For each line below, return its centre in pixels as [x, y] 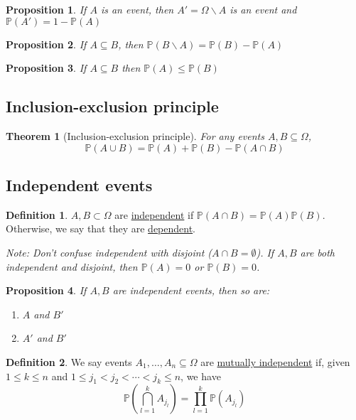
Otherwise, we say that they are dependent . [101, 228]
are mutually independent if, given [275, 361]
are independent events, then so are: [191, 290]
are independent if [154, 214]
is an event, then [137, 9]
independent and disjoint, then [72, 266]
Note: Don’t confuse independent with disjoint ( [109, 252]
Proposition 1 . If [46, 9]
